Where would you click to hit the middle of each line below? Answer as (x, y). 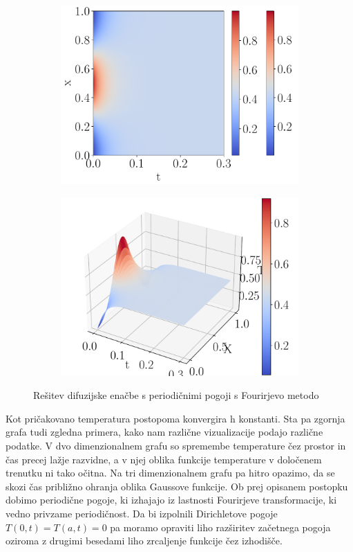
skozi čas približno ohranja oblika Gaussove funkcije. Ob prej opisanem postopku (177, 486)
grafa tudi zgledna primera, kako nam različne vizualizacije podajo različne (164, 432)
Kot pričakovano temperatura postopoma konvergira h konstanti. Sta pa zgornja (175, 418)
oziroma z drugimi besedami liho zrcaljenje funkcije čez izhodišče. (144, 541)
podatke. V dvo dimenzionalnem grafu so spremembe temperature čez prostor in (176, 445)
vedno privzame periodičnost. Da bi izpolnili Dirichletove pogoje (142, 513)
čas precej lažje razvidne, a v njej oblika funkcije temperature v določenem (164, 459)
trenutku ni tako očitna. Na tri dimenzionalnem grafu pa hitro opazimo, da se (170, 473)
